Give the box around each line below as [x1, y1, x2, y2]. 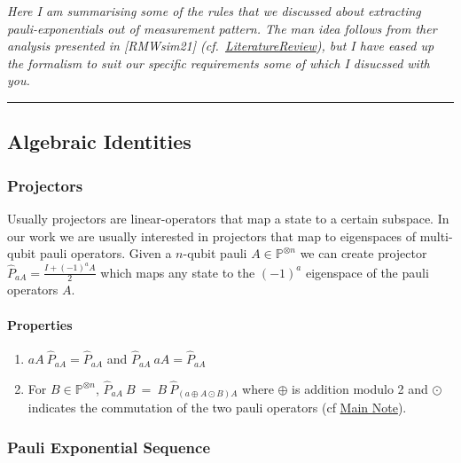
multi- [419, 226, 453, 245]
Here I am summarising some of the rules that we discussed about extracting [7, 2, 421, 20]
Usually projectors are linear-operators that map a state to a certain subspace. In [7, 208, 449, 227]
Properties [7, 315, 73, 334]
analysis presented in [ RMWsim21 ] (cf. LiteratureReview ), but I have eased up [7, 36, 434, 55]
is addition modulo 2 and [292, 379, 428, 397]
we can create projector [300, 244, 427, 263]
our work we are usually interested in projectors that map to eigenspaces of [7, 226, 417, 245]
